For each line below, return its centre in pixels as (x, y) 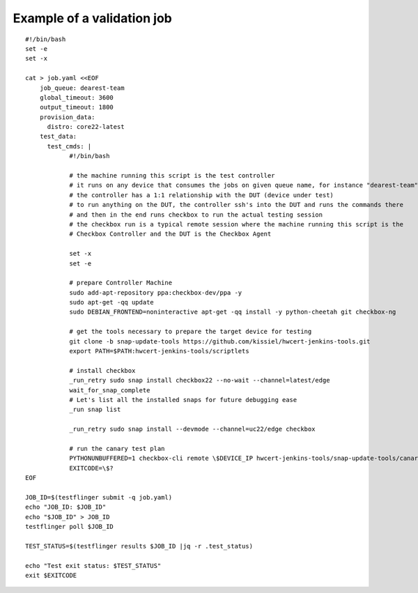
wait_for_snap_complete (110, 390)
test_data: (58, 137)
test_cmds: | (69, 146)
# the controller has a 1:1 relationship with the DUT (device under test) (202, 195)
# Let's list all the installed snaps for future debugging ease (183, 400)
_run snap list (95, 410)
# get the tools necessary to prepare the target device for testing (191, 332)
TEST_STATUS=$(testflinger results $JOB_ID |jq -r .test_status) (139, 546)
